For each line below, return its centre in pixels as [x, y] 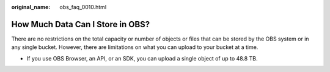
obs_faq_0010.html [83, 7]
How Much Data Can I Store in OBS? [81, 24]
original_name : [31, 7]
